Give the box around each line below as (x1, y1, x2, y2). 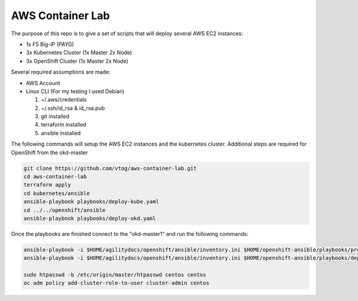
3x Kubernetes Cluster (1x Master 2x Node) (26, 49, 132, 56)
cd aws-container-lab (23, 173, 87, 180)
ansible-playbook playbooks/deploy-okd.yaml (23, 215, 156, 222)
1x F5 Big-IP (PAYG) (26, 41, 75, 48)
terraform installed (41, 121, 87, 128)
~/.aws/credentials (41, 96, 87, 103)
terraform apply (23, 182, 72, 188)
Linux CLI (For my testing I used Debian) (26, 87, 125, 95)
